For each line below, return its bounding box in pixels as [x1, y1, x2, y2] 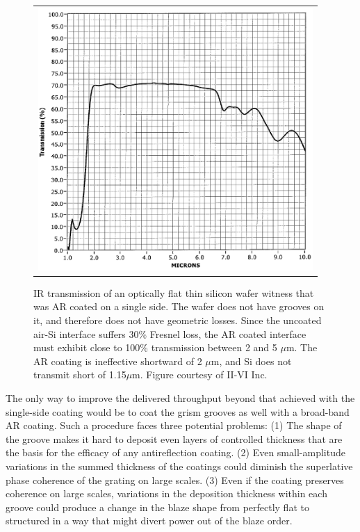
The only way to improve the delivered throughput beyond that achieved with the [6, 390, 355, 405]
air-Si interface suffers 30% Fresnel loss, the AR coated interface [33, 326, 306, 341]
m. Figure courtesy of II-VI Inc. [132, 367, 268, 382]
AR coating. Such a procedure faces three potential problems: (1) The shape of [6, 418, 342, 433]
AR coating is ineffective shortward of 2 [33, 353, 202, 368]
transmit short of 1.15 [33, 367, 126, 382]
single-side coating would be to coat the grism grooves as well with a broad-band [6, 404, 350, 419]
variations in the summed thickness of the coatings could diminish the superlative [6, 458, 353, 473]
